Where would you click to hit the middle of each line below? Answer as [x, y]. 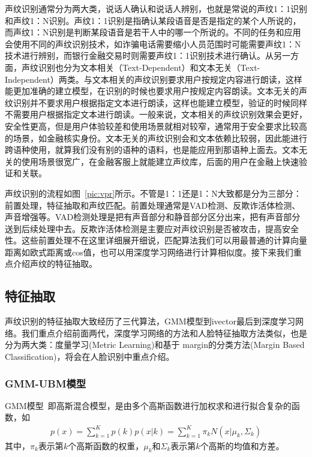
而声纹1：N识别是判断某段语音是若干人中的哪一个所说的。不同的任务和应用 [153, 32]
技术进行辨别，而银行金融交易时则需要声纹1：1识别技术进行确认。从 [139, 55]
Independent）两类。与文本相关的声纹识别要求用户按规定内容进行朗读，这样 [154, 79]
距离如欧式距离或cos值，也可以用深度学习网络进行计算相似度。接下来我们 [149, 252]
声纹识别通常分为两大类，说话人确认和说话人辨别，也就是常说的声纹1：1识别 [156, 8]
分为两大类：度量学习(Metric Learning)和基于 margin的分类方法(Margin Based [155, 345]
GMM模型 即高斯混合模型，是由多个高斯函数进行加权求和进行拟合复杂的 [148, 405]
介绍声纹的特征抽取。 [55, 264]
